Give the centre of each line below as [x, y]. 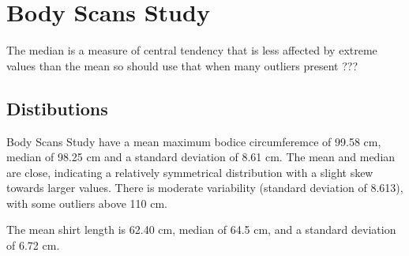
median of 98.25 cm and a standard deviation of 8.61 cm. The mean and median [201, 157]
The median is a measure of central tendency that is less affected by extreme [192, 50]
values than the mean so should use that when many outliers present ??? [182, 65]
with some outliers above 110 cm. [87, 203]
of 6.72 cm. [33, 245]
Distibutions [57, 108]
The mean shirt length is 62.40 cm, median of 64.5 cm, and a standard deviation [201, 230]
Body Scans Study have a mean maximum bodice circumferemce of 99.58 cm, [194, 141]
